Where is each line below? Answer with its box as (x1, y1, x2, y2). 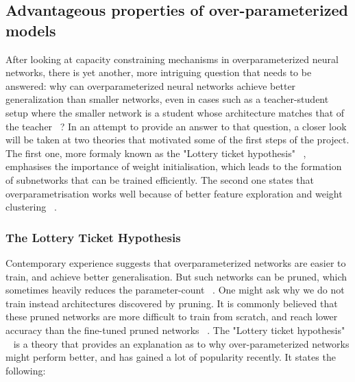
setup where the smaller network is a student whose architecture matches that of (5, 105, 345, 119)
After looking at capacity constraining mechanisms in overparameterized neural (5, 51, 339, 66)
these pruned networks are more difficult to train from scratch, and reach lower (5, 309, 338, 324)
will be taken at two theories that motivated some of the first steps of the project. (5, 132, 350, 147)
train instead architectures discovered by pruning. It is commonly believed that (5, 296, 338, 310)
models (5, 19, 56, 40)
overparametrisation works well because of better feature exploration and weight (5, 186, 343, 200)
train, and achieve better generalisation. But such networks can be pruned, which (5, 269, 347, 283)
